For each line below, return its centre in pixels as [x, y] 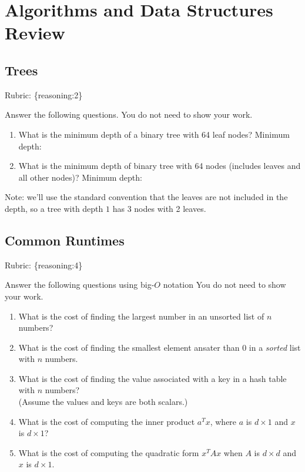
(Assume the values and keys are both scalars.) [103, 402]
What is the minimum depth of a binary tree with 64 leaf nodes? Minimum [154, 134]
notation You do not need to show [224, 285]
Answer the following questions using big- [80, 285]
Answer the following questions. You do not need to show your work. [129, 114]
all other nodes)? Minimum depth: [80, 177]
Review [35, 33]
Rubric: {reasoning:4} [44, 265]
